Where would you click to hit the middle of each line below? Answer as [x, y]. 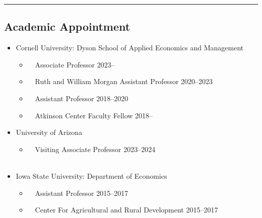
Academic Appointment [67, 26]
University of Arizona [49, 132]
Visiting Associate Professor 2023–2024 [95, 149]
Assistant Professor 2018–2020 [82, 98]
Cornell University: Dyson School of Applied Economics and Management [130, 48]
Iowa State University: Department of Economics [91, 175]
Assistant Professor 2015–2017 [82, 193]
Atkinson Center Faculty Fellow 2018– [94, 115]
